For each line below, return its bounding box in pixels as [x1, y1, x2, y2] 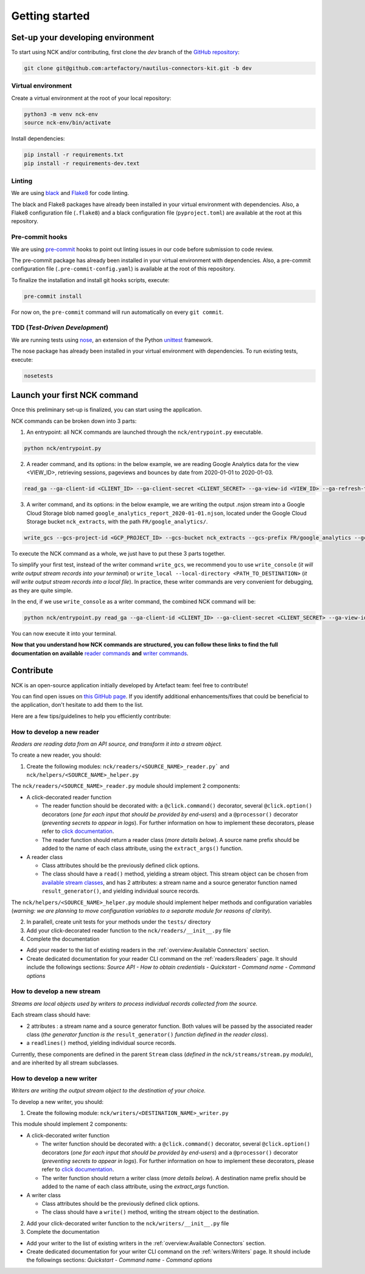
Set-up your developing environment [11, 32, 155, 43]
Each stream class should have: [11, 1011, 91, 1019]
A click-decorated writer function [26, 1131, 109, 1139]
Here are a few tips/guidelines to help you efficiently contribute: [11, 712, 171, 720]
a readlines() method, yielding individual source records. [26, 1039, 176, 1047]
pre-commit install [24, 292, 82, 300]
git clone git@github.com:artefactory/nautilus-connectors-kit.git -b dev [24, 65, 252, 72]
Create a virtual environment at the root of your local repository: [11, 94, 172, 102]
